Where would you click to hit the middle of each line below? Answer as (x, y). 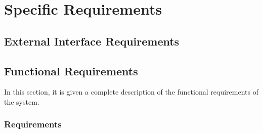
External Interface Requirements (92, 41)
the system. (22, 101)
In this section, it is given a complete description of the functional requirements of (131, 92)
